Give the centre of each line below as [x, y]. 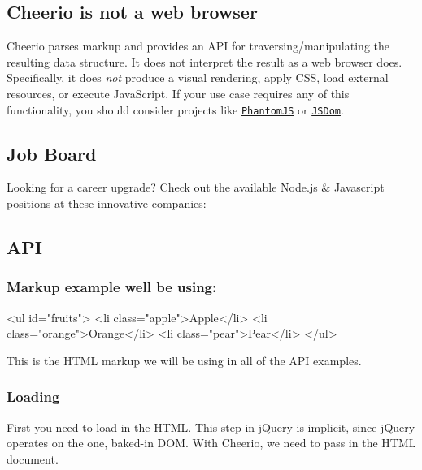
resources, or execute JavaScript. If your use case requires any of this [178, 93]
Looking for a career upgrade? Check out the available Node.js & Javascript [196, 187]
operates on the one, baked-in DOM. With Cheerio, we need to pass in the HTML [211, 443]
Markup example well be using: [112, 287]
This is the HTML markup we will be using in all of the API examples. [184, 360]
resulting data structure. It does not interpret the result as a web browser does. [204, 61]
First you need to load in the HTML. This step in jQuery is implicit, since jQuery [211, 427]
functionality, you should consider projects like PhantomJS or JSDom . [175, 109]
